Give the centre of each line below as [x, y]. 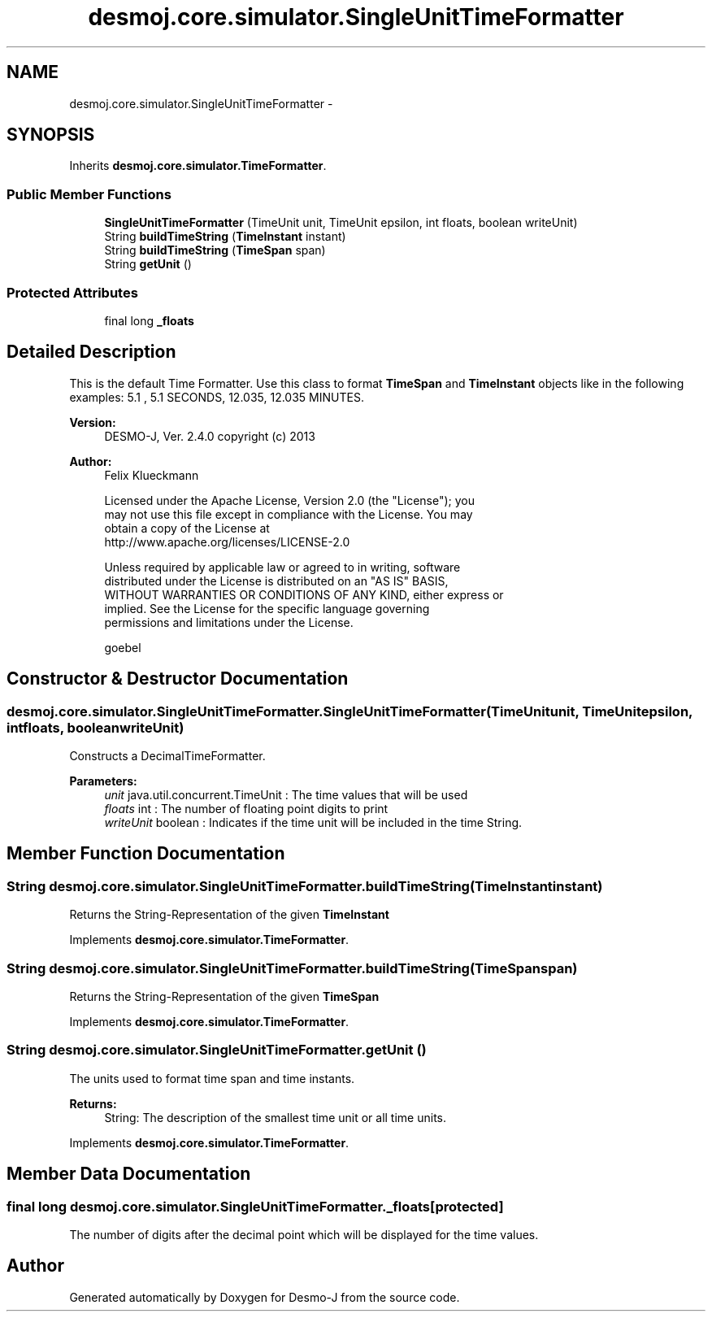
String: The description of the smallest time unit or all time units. [276, 1117]
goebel [123, 647]
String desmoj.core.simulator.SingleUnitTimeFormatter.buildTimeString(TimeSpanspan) [292, 968]
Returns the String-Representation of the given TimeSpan [224, 996]
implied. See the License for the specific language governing [267, 608]
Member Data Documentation [129, 1174]
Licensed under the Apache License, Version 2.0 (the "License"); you [289, 500]
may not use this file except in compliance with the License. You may [289, 514]
